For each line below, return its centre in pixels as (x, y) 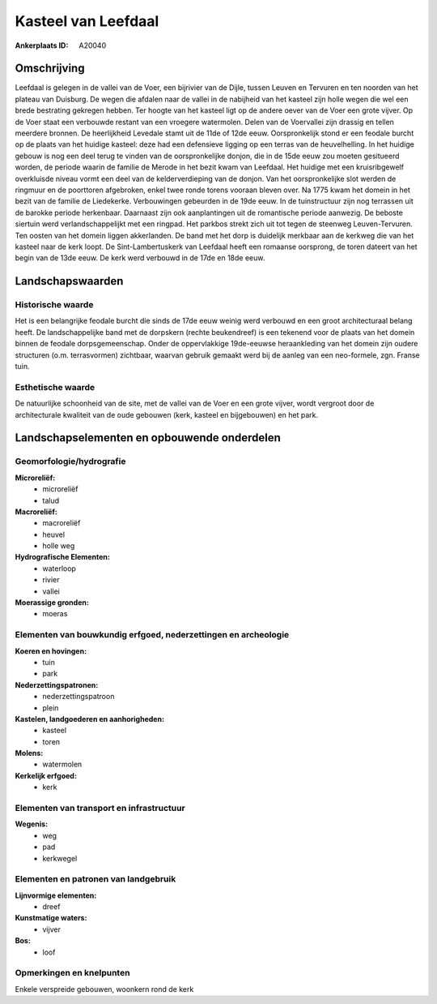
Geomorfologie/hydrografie (70, 461)
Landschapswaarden (69, 281)
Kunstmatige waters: (51, 918)
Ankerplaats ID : (42, 45)
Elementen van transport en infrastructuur (100, 808)
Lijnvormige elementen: (56, 895)
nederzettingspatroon (78, 697)
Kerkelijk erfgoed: (46, 775)
